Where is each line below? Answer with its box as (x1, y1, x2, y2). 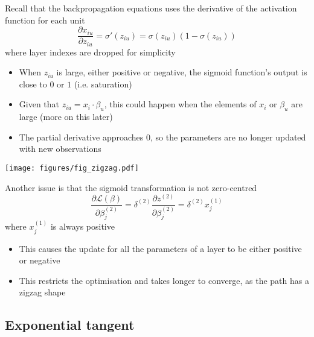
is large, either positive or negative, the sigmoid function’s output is (56, 66, 307, 78)
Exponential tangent (5, 315, 135, 334)
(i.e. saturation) (74, 77, 132, 90)
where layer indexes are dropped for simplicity (5, 45, 176, 58)
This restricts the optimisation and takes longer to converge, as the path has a (19, 274, 309, 286)
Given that (19, 98, 60, 110)
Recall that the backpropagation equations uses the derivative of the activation (5, 2, 297, 14)
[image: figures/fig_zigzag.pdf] (5, 164, 139, 173)
